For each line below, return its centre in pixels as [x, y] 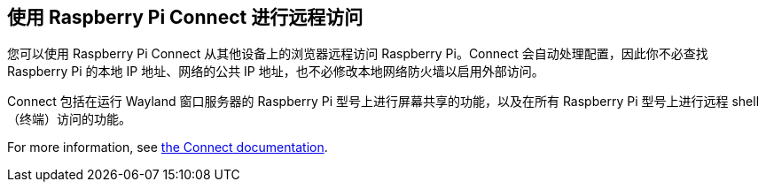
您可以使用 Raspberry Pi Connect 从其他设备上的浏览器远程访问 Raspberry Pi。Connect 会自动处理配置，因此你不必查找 [358, 54]
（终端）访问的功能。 [69, 119]
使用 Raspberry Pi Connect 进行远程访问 [185, 17]
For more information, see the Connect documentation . [168, 147]
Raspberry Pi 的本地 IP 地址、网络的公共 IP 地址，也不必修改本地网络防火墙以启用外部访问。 [276, 72]
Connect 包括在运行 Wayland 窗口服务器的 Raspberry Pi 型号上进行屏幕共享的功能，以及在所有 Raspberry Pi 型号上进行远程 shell [383, 102]
